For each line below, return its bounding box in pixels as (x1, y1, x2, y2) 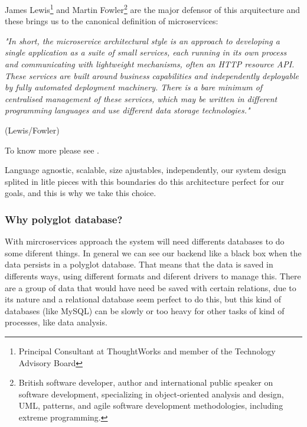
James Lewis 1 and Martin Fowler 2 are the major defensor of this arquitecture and (5, 2, 301, 15)
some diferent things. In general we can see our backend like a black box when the (5, 246, 302, 259)
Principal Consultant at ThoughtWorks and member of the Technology (18, 344, 276, 357)
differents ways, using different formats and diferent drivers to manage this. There (5, 269, 301, 282)
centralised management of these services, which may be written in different (5, 92, 277, 105)
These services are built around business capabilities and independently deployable (5, 69, 299, 82)
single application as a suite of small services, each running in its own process (5, 46, 287, 58)
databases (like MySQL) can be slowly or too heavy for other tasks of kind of (5, 304, 285, 317)
